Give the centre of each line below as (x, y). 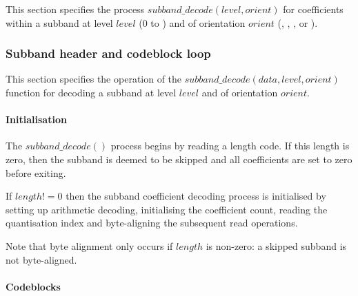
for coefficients (313, 9)
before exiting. (36, 172)
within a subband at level (59, 22)
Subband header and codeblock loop (108, 53)
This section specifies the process (75, 9)
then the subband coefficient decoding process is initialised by (196, 196)
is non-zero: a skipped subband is (276, 245)
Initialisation (36, 119)
